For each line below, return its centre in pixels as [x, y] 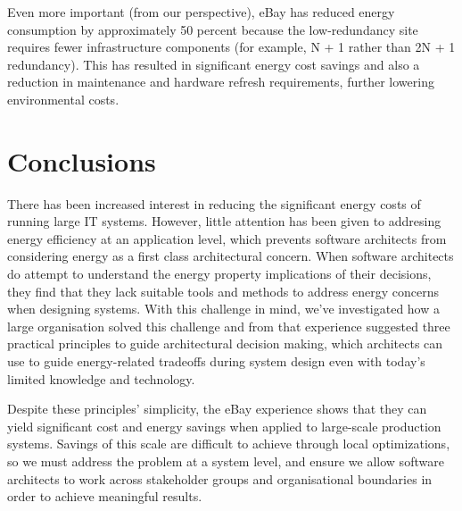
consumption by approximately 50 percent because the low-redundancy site [213, 29]
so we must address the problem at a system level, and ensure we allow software [226, 461]
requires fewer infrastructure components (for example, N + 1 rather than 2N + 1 [231, 47]
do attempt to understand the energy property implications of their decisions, [219, 274]
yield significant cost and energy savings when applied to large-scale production [224, 426]
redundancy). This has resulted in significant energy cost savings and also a [214, 64]
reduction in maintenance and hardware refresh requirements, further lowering [221, 82]
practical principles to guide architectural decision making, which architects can [225, 343]
